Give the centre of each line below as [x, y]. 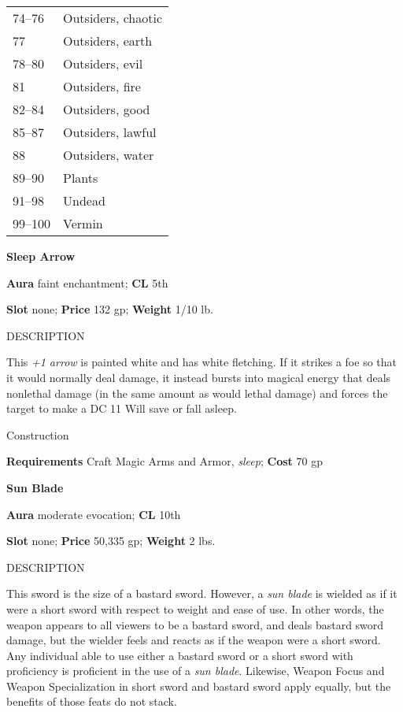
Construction [38, 434]
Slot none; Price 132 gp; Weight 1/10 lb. [110, 309]
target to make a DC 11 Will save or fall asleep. [122, 408]
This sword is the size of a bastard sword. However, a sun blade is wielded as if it [202, 593]
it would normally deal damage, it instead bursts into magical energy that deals [199, 377]
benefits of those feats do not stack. [92, 701]
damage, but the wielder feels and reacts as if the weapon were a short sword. [194, 640]
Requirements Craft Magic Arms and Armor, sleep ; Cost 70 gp [165, 461]
